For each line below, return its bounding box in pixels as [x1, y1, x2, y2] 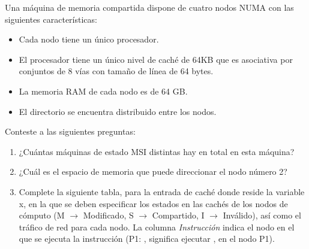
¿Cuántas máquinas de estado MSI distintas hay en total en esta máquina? [19, 145, 295, 157]
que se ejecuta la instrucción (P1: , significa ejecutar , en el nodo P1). [19, 232, 275, 245]
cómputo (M [19, 209, 65, 221]
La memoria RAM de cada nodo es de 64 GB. [19, 84, 188, 97]
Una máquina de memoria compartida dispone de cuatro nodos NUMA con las [5, 1, 294, 13]
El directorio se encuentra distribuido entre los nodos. [19, 105, 217, 117]
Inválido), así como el [223, 209, 301, 221]
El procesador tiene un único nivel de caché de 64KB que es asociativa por [19, 53, 293, 65]
